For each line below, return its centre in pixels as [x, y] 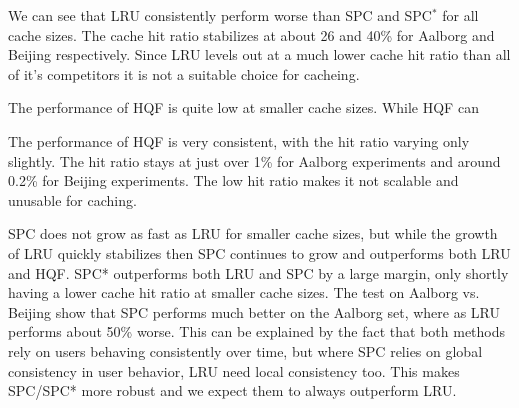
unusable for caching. [72, 199]
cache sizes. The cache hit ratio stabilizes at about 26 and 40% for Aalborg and [251, 34]
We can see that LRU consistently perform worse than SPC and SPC [220, 15]
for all [460, 15]
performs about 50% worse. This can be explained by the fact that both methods [257, 331]
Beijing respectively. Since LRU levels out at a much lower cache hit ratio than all [259, 54]
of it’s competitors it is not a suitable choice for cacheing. [184, 73]
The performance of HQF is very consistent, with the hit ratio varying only [239, 140]
